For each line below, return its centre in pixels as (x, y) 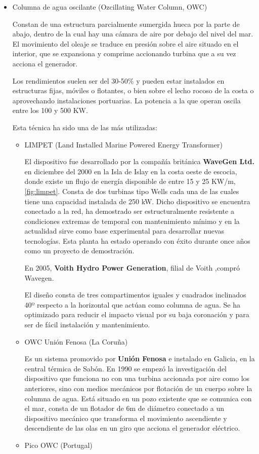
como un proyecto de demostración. (79, 251)
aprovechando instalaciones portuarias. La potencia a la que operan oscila (126, 100)
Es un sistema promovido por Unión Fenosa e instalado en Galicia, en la (140, 358)
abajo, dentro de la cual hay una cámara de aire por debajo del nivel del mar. (133, 34)
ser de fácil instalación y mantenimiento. (87, 325)
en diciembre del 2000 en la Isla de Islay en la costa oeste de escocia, (131, 171)
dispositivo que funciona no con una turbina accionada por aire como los (137, 378)
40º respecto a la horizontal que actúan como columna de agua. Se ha (132, 304)
